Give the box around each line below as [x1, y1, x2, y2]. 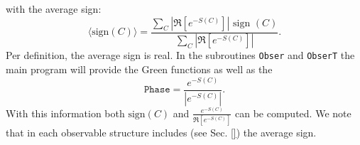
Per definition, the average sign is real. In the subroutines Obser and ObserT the [6, 48, 355, 63]
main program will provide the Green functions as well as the [6, 62, 273, 77]
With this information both [6, 105, 125, 120]
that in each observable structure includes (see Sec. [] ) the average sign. [6, 124, 317, 139]
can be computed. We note [234, 105, 351, 120]
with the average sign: [6, 1, 102, 16]
